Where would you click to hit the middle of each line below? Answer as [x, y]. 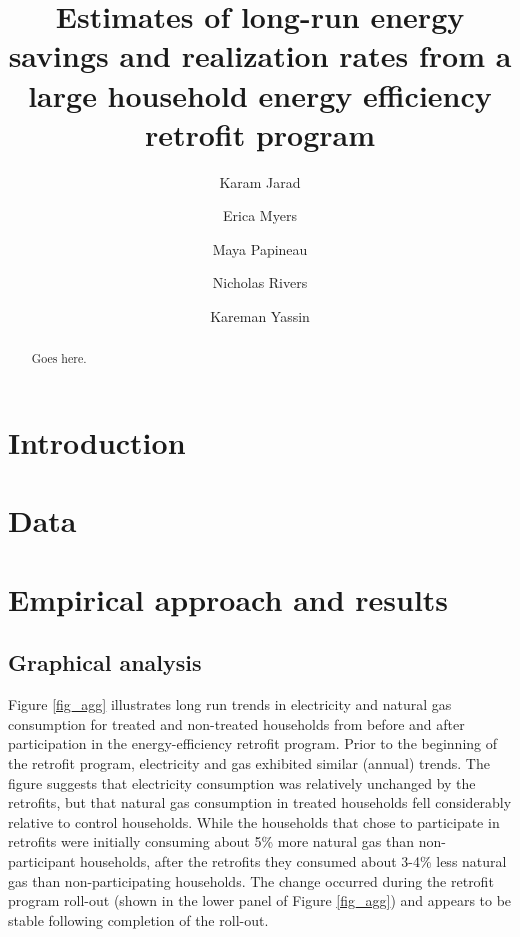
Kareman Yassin [260, 316]
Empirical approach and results [228, 598]
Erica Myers [260, 215]
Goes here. [59, 358]
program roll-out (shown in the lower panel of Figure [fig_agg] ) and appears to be [260, 900]
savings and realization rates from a [260, 55]
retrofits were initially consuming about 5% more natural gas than [211, 841]
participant [42, 861]
